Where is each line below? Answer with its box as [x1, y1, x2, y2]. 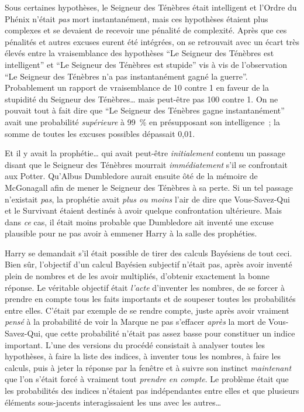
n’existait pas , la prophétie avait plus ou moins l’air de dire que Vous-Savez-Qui [5, 193, 290, 205]
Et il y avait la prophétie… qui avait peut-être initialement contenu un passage [5, 147, 285, 159]
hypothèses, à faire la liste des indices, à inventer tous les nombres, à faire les [5, 350, 281, 362]
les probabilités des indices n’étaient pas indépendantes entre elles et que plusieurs [5, 384, 299, 396]
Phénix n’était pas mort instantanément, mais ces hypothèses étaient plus [5, 12, 268, 25]
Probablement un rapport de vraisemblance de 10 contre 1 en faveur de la [5, 81, 270, 94]
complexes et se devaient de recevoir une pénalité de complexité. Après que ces [5, 24, 287, 36]
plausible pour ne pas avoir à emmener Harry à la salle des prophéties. [5, 227, 257, 239]
